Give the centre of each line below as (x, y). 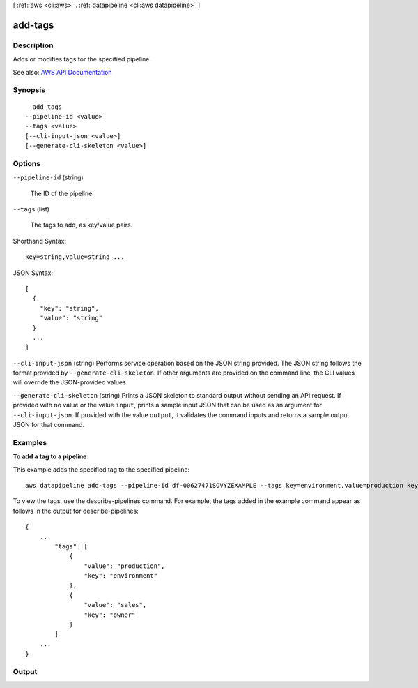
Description (33, 45)
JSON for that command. (49, 425)
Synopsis (29, 90)
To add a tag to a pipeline (50, 456)
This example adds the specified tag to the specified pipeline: (101, 469)
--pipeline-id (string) (48, 177)
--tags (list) (31, 209)
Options (27, 163)
